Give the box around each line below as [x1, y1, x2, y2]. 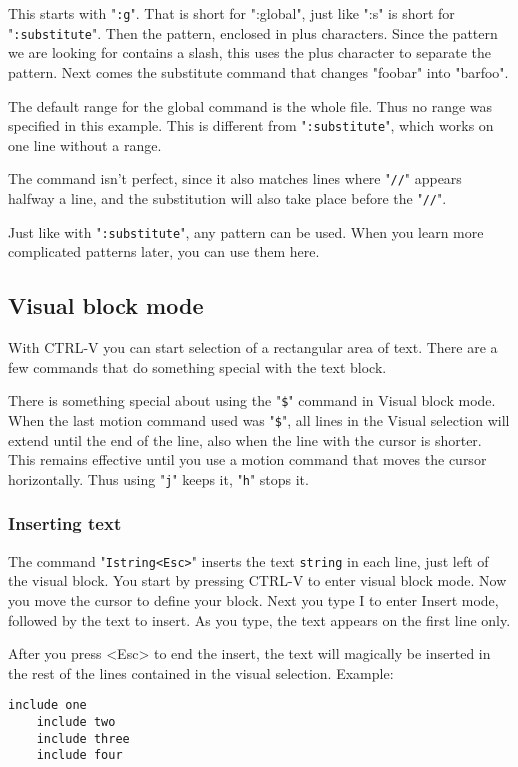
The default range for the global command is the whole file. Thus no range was [8, 95, 493, 116]
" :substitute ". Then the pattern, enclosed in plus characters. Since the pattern [8, 22, 498, 43]
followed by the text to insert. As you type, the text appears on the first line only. [8, 609, 511, 630]
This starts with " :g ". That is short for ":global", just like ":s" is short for [8, 3, 455, 23]
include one [8, 698, 87, 713]
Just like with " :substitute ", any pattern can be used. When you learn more [8, 221, 484, 242]
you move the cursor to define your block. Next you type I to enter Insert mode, [8, 589, 499, 610]
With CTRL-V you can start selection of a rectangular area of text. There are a [8, 337, 498, 358]
